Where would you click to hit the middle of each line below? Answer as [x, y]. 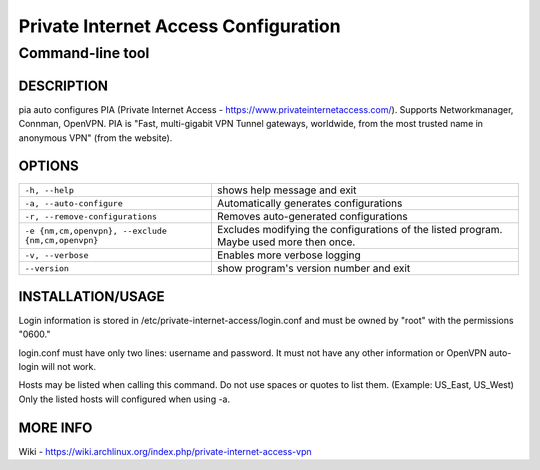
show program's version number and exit [313, 268]
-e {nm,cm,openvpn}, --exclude [95, 231]
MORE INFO [55, 427]
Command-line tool [84, 53]
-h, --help [49, 190]
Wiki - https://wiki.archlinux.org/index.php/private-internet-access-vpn [165, 451]
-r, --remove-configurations [91, 216]
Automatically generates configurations [309, 203]
